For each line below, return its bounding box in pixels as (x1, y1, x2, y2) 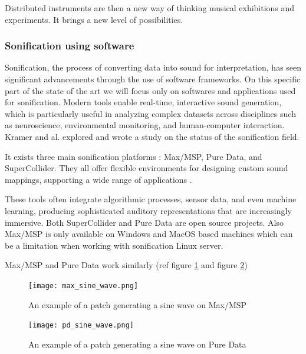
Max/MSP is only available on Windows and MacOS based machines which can (5, 228, 293, 240)
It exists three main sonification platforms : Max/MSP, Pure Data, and (5, 150, 262, 162)
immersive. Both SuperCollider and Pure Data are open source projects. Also (5, 216, 284, 228)
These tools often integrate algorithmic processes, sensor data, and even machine (5, 193, 297, 205)
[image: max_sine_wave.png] (28, 281, 139, 290)
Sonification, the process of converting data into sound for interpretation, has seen (5, 61, 302, 74)
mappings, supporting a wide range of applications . (5, 173, 192, 185)
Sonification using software (5, 38, 134, 53)
